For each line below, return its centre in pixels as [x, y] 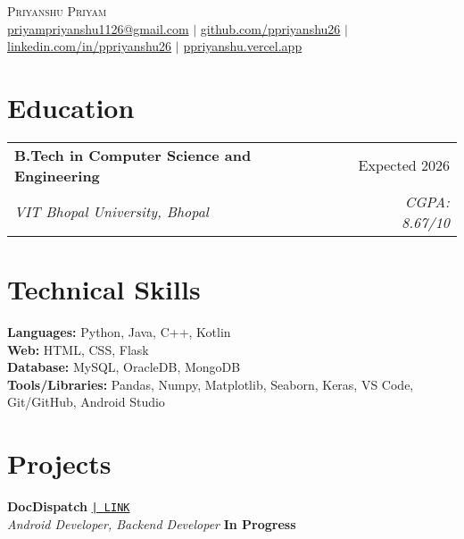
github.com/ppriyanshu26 [270, 28]
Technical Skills [104, 289]
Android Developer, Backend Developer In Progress [152, 523]
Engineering [57, 175]
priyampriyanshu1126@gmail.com [98, 28]
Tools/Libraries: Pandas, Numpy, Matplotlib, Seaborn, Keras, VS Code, [211, 384]
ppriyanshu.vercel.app [243, 46]
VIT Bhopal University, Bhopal [112, 212]
